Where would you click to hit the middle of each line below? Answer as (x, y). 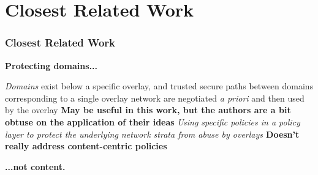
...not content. (35, 166)
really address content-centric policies (86, 146)
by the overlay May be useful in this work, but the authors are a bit (148, 110)
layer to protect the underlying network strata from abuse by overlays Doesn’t (152, 134)
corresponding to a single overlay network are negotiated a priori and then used (155, 98)
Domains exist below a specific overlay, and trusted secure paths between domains (159, 86)
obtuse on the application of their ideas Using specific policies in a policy (153, 121)
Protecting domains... (51, 65)
